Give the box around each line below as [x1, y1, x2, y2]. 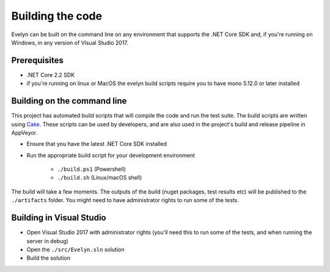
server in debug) [26, 237, 68, 244]
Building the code [11, 9, 103, 23]
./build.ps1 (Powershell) [57, 165, 127, 173]
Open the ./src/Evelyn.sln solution [26, 246, 125, 253]
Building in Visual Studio [11, 213, 106, 223]
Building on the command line [11, 96, 127, 107]
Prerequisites [11, 55, 64, 66]
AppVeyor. [11, 129, 38, 136]
